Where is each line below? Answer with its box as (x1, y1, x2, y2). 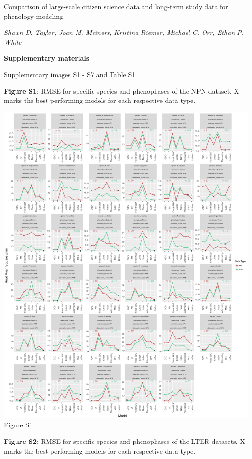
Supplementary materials (4, 53, 90, 63)
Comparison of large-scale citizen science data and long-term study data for (4, 1, 228, 11)
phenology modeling (4, 11, 63, 21)
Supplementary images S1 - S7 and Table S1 (4, 69, 136, 79)
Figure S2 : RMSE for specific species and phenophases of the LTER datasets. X (4, 436, 245, 446)
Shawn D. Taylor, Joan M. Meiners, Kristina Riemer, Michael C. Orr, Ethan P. (4, 27, 244, 37)
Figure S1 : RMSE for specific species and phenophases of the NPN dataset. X (4, 85, 239, 96)
